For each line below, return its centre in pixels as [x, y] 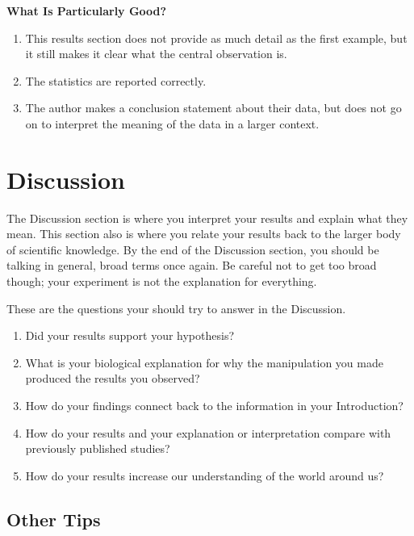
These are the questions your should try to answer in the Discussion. [176, 308]
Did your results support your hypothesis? [130, 335]
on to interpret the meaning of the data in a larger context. [172, 123]
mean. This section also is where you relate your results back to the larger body [204, 234]
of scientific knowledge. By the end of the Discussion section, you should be [193, 249]
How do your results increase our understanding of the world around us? [205, 475]
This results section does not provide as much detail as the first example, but [216, 38]
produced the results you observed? [113, 378]
